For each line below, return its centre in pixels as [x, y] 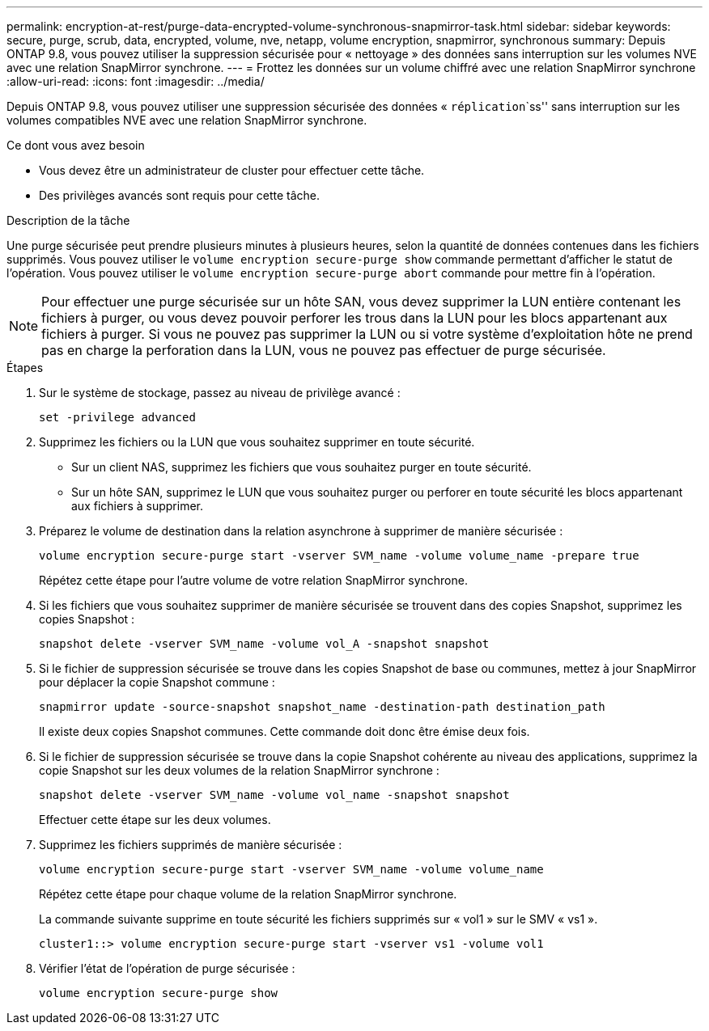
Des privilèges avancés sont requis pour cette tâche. [179, 195]
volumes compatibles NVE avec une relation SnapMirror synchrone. [187, 120]
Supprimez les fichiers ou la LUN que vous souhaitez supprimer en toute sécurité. [257, 442]
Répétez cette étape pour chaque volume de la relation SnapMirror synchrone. [248, 894]
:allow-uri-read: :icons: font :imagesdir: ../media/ [136, 81]
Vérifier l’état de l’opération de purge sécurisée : [167, 968]
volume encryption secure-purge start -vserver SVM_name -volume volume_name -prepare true [339, 556]
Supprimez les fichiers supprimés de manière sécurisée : [191, 845]
